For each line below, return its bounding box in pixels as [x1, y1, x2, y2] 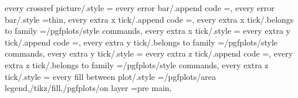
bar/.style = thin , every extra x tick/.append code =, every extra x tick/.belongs [5, 13, 294, 25]
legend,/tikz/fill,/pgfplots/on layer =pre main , [5, 82, 172, 94]
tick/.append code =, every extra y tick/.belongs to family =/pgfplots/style [5, 36, 278, 48]
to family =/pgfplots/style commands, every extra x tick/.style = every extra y [5, 24, 290, 37]
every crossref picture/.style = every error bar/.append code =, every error [5, 2, 275, 13]
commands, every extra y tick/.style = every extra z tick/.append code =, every [5, 47, 293, 60]
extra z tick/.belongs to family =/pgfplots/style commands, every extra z [5, 58, 269, 71]
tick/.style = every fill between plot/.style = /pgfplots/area [5, 70, 216, 82]
